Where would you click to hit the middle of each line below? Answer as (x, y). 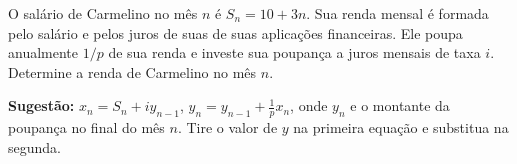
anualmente (43, 52)
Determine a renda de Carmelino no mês (132, 71)
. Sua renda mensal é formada (397, 13)
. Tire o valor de (227, 127)
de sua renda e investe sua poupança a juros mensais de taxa (294, 52)
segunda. (34, 146)
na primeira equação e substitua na (401, 127)
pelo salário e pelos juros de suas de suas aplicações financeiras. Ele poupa (235, 32)
